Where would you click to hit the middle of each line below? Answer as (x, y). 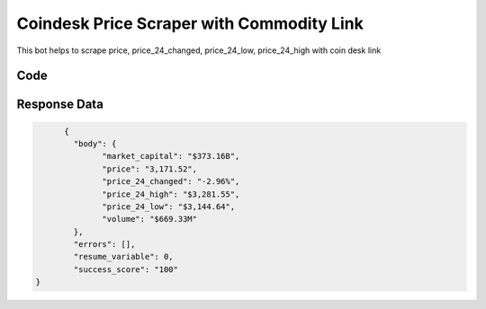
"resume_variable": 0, (124, 257)
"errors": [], (104, 244)
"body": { (95, 143)
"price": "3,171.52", (150, 169)
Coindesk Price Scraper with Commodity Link (190, 23)
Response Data (60, 105)
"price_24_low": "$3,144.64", (169, 206)
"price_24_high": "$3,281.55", (171, 194)
